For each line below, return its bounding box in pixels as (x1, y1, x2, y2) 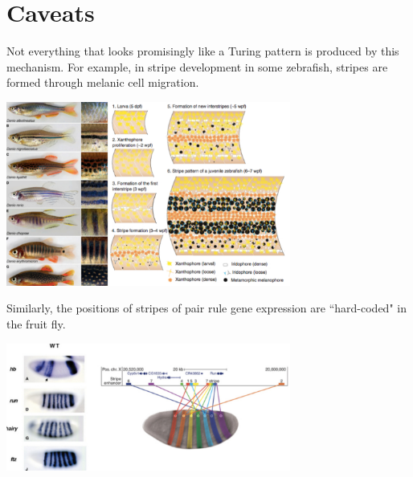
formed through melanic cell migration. (6, 74, 199, 91)
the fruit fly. (6, 316, 66, 332)
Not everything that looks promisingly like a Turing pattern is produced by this (6, 43, 399, 59)
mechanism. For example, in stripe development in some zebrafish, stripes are (6, 58, 388, 75)
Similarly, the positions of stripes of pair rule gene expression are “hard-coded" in (6, 300, 407, 316)
